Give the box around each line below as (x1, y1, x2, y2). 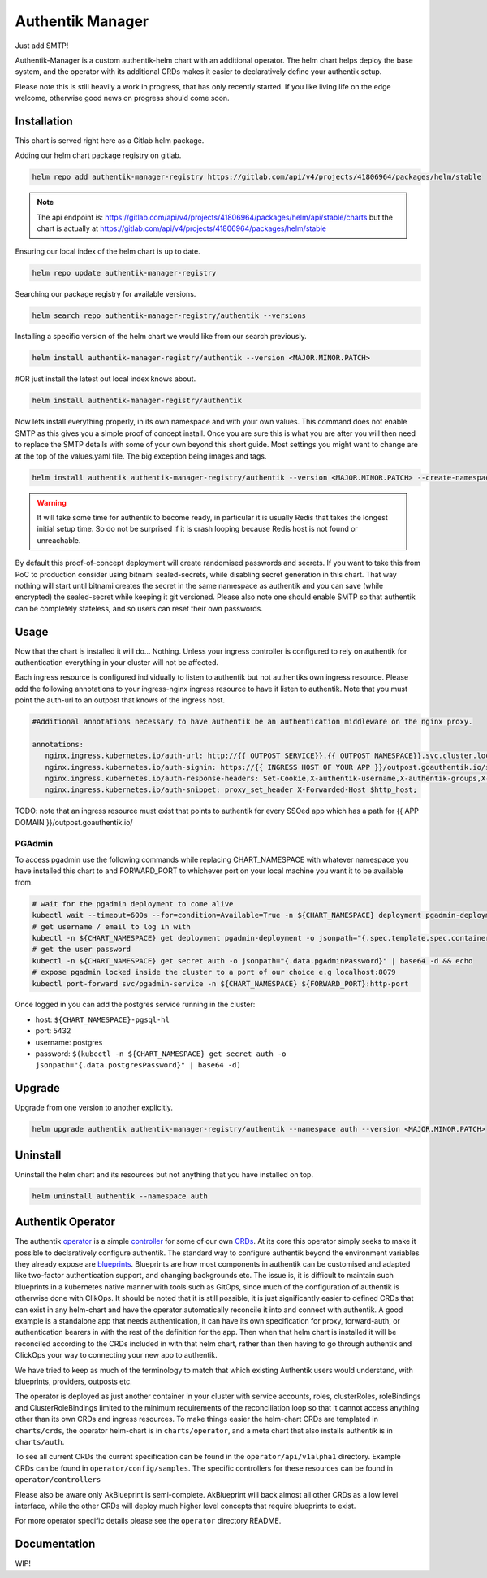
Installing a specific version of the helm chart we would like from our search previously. (15, 332, 308, 341)
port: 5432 (35, 1026, 71, 1036)
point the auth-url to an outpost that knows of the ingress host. (15, 695, 226, 705)
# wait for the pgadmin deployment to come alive (32, 899, 234, 908)
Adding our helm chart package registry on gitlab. (15, 150, 182, 160)
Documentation (15, 1537, 96, 1551)
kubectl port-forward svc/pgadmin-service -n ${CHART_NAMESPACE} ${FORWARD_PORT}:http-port (32, 979, 409, 988)
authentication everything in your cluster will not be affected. (15, 657, 219, 667)
